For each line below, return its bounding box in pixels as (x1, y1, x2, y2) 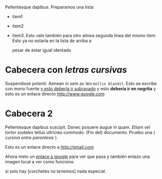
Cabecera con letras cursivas (5, 65, 127, 75)
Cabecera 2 (5, 108, 53, 119)
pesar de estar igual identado (12, 47, 72, 53)
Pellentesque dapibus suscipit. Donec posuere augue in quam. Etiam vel (5, 124, 150, 130)
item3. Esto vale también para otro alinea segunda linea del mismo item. (12, 33, 157, 38)
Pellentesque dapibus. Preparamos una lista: (5, 4, 95, 10)
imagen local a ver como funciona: (5, 158, 75, 164)
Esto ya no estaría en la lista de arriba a (12, 38, 92, 44)
